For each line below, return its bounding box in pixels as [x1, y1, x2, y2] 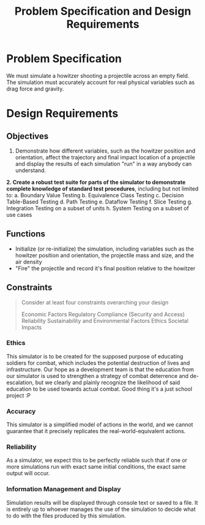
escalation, [6, 379, 34, 386]
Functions [6, 229, 46, 240]
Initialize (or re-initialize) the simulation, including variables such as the [15, 245, 194, 252]
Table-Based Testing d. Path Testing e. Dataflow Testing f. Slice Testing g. [6, 198, 193, 205]
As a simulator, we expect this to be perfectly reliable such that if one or [6, 456, 188, 464]
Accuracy [6, 407, 36, 415]
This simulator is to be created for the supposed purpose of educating [6, 352, 184, 360]
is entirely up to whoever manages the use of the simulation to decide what [6, 505, 196, 513]
